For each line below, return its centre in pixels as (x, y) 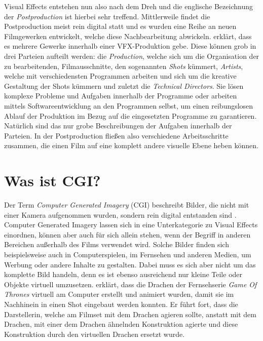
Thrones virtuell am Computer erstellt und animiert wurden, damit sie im (119, 294)
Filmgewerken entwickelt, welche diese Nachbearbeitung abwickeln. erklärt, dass (128, 36)
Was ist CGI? (52, 180)
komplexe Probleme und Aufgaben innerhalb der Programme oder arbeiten (121, 96)
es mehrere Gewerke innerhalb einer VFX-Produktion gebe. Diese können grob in (130, 46)
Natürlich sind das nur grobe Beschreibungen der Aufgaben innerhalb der (118, 126)
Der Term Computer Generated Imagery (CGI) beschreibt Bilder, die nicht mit (127, 205)
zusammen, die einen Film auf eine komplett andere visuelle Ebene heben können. (131, 145)
